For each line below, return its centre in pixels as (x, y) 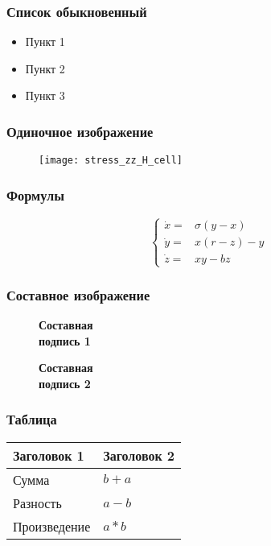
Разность (37, 503)
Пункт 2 (45, 68)
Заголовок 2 (139, 455)
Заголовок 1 (49, 455)
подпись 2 (65, 383)
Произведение (52, 526)
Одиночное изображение (80, 131)
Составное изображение (78, 294)
